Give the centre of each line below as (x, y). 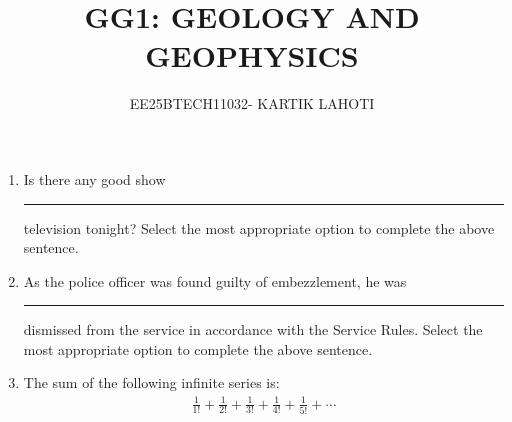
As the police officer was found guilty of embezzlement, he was (215, 280)
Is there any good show (94, 178)
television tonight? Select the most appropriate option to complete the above (259, 227)
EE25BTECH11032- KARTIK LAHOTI (252, 103)
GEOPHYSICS (252, 55)
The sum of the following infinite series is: (151, 382)
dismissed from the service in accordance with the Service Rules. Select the (253, 329)
